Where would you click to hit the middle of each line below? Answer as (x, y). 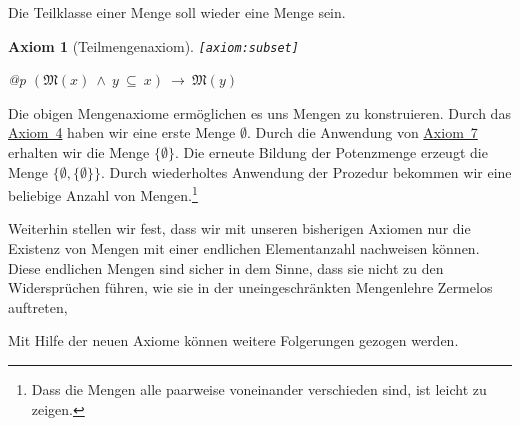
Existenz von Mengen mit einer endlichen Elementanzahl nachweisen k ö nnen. (244, 248)
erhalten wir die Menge (79, 152)
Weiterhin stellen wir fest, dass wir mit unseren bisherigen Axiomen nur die (239, 228)
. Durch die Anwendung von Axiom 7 (362, 132)
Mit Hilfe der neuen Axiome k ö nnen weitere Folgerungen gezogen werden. (233, 340)
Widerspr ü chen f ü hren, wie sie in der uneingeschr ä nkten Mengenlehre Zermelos (250, 287)
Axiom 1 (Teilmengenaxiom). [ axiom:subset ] (153, 45)
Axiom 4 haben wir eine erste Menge (122, 132)
